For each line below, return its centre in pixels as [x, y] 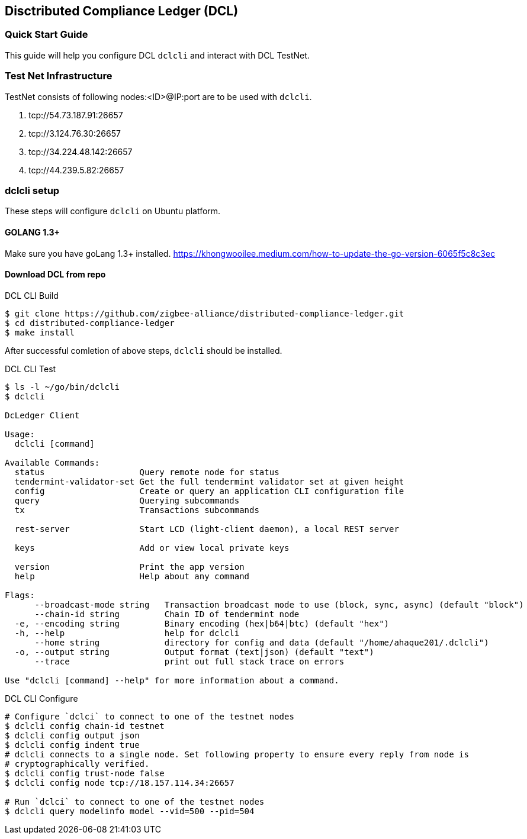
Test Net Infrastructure [59, 76]
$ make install [40, 332]
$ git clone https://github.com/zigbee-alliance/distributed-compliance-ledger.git [205, 313]
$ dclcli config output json [72, 735]
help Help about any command [132, 576]
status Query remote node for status [147, 472]
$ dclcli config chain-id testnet [85, 726]
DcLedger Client [42, 415]
